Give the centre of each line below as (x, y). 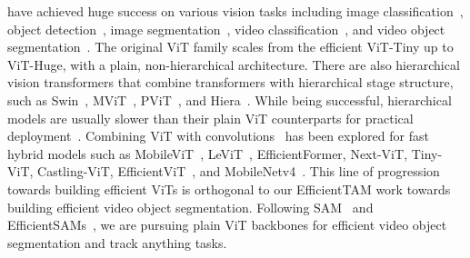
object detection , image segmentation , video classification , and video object (226, 29)
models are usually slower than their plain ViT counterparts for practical (210, 118)
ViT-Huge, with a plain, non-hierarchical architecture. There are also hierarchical (234, 64)
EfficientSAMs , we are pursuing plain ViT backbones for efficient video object (227, 225)
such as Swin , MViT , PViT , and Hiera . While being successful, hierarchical (230, 99)
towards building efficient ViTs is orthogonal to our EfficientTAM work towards (229, 189)
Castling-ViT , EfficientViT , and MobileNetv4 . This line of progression (239, 171)
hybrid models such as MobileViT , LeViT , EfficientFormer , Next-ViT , (208, 153)
